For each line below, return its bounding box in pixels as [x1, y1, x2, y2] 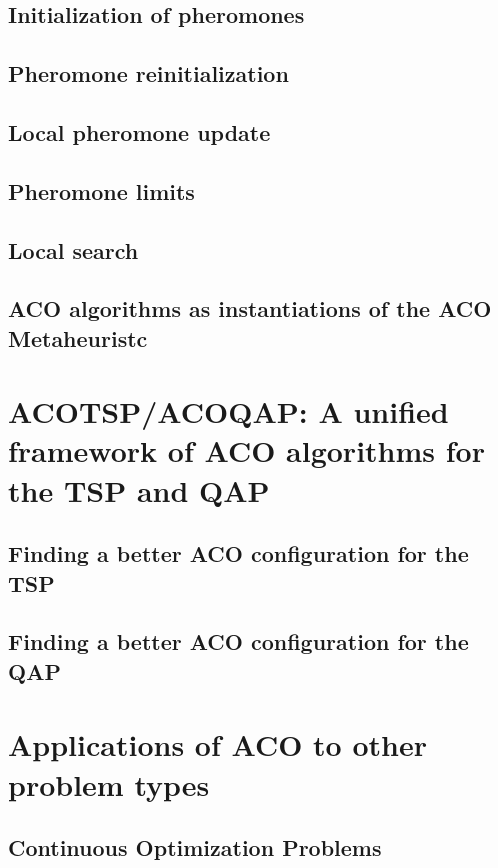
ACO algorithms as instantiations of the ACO [8, 293, 492, 324]
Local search [8, 234, 139, 265]
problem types [8, 763, 210, 804]
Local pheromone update [8, 116, 271, 147]
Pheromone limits [8, 175, 195, 206]
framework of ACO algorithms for [8, 430, 485, 471]
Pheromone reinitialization [8, 58, 289, 89]
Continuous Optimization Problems [8, 832, 382, 863]
